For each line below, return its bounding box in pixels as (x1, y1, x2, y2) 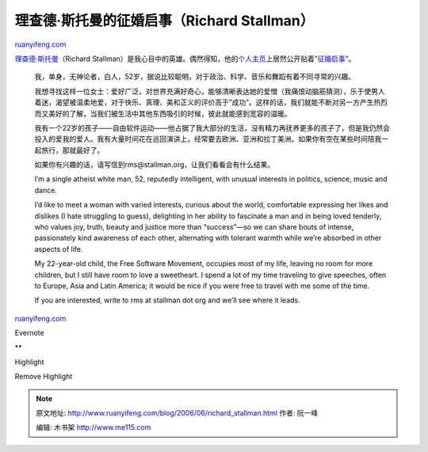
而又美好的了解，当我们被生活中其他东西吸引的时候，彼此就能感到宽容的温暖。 (34, 108, 292, 118)
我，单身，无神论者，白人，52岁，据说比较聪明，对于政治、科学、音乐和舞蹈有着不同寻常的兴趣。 (34, 72, 356, 82)
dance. (34, 185, 57, 195)
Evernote (14, 329, 44, 338)
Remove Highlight (14, 372, 73, 382)
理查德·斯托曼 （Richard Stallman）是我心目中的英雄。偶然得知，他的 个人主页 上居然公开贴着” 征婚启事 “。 (14, 54, 356, 63)
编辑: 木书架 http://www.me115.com (36, 423, 151, 432)
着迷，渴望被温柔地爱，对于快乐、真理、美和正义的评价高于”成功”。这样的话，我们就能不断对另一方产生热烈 (34, 97, 388, 107)
